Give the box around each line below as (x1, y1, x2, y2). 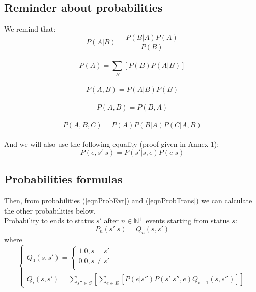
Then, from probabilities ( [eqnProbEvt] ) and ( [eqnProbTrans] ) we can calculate (4, 195, 252, 205)
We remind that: (4, 23, 56, 34)
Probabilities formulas (4, 171, 123, 187)
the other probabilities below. (4, 205, 96, 216)
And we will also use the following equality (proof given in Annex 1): (4, 139, 219, 149)
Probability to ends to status (4, 215, 94, 226)
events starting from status (146, 215, 230, 226)
